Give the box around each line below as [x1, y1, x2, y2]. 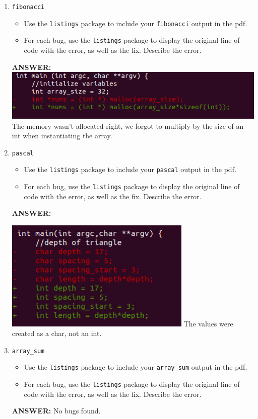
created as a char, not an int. [12, 328, 102, 339]
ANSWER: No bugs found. [12, 405, 101, 416]
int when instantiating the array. [12, 130, 112, 141]
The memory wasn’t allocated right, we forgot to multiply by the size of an [12, 120, 244, 131]
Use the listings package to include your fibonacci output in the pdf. [24, 18, 247, 28]
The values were [183, 318, 233, 328]
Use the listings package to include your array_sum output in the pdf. [24, 362, 247, 372]
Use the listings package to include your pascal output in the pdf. [24, 164, 236, 175]
